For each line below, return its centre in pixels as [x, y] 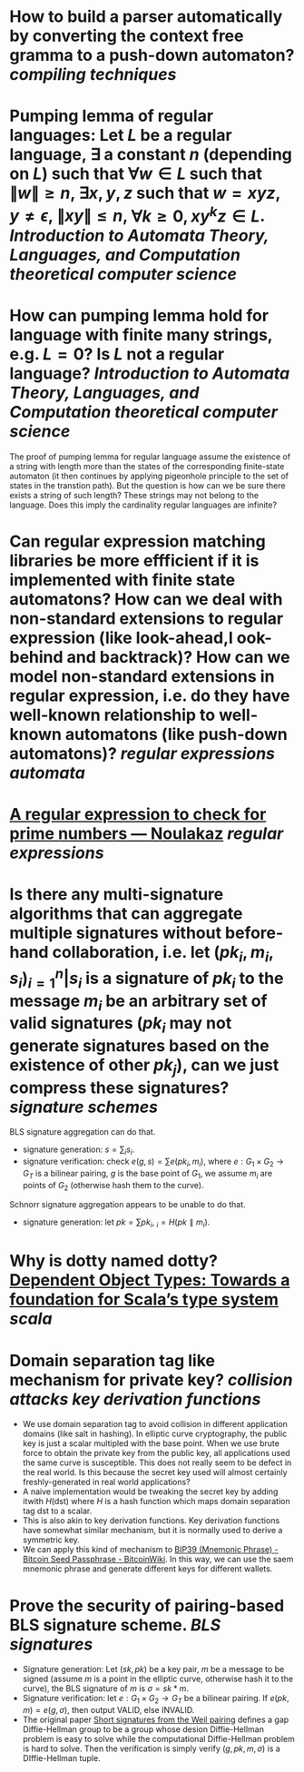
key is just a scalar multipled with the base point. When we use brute [151, 1443]
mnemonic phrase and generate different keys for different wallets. [147, 1569]
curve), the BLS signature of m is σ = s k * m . [105, 1688]
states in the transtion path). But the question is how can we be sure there [147, 485]
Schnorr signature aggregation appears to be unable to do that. [128, 1205]
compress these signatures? [119, 1088]
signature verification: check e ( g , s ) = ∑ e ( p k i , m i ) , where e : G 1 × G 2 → [153, 1162]
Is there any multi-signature [117, 895]
